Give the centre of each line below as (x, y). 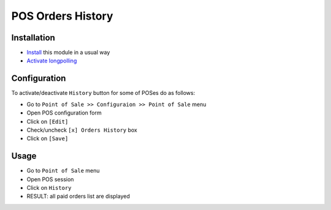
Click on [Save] (48, 138)
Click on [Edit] (48, 121)
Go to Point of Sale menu (63, 171)
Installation (33, 38)
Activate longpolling (52, 61)
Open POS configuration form (64, 113)
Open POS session (50, 179)
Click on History (49, 188)
